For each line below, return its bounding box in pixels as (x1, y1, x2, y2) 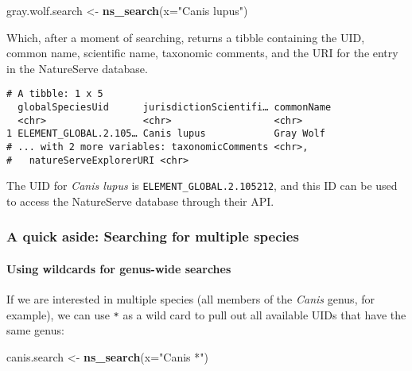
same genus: (6, 322, 64, 338)
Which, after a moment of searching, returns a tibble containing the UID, (6, 29, 365, 45)
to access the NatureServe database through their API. (6, 192, 274, 209)
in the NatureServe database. (6, 60, 148, 76)
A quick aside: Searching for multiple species (6, 226, 299, 246)
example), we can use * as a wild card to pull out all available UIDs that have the (6, 306, 406, 323)
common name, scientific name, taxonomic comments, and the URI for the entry (6, 44, 398, 61)
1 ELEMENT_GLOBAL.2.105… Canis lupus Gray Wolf (6, 128, 325, 140)
